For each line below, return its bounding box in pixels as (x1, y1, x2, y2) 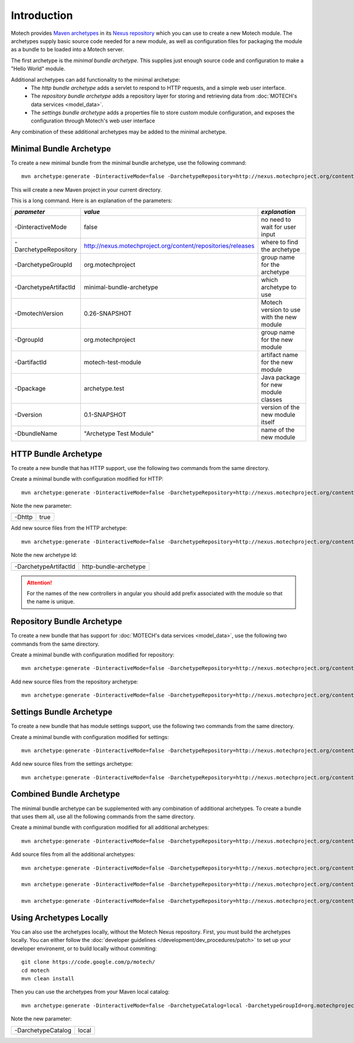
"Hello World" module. (11, 65, 65, 72)
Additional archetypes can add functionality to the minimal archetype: (11, 76, 181, 83)
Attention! (27, 579, 53, 586)
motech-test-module (83, 358, 142, 367)
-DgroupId (14, 336, 44, 344)
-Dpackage (14, 384, 46, 393)
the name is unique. (27, 598, 75, 605)
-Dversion (14, 411, 42, 419)
